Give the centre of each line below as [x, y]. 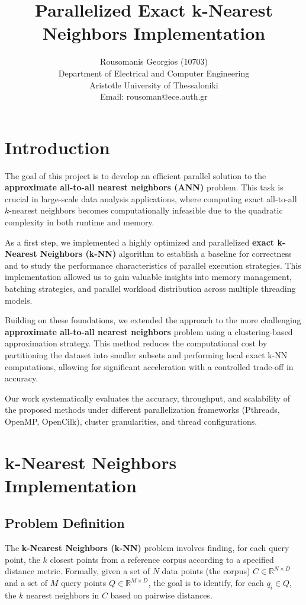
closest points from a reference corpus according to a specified [162, 559]
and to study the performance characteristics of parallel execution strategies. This [153, 265]
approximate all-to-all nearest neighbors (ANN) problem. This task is [144, 187]
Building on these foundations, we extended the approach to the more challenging [153, 320]
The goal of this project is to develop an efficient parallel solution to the [136, 175]
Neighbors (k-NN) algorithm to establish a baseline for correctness [166, 254]
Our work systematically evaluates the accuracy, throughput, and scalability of [147, 398]
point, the [22, 559]
